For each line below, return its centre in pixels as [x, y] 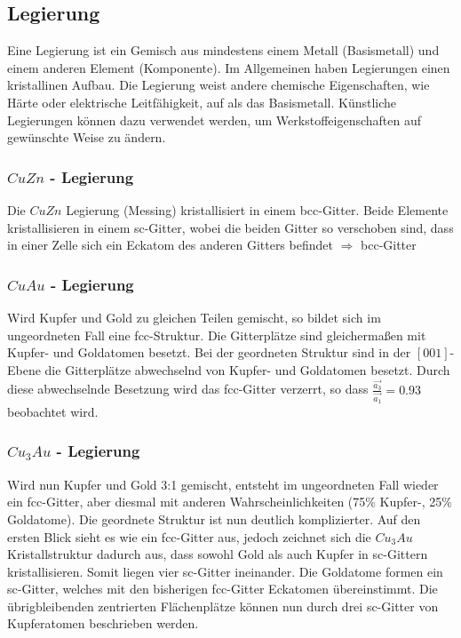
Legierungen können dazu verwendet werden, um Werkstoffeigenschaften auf [215, 120]
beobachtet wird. [53, 411]
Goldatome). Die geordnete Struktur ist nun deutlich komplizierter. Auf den [214, 518]
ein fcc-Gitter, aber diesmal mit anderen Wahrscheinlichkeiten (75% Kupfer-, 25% [230, 502]
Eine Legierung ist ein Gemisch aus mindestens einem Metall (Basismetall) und [223, 50]
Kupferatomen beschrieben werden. [103, 623]
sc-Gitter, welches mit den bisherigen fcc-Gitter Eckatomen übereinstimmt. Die [223, 589]
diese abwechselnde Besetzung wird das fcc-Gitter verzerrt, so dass [188, 389]
